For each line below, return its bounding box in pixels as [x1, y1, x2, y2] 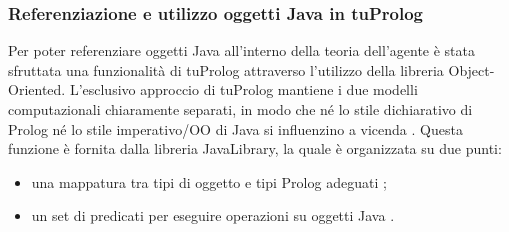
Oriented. [8, 79, 66, 100]
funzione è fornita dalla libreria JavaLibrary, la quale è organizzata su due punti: [8, 138, 502, 159]
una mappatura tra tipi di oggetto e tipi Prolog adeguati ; [31, 171, 387, 192]
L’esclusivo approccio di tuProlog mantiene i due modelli [69, 79, 418, 100]
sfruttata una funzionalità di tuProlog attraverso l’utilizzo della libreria [8, 59, 444, 80]
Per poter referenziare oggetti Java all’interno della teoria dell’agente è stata [8, 40, 475, 61]
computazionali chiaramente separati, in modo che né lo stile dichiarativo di [8, 99, 473, 119]
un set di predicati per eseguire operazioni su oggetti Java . [31, 205, 395, 226]
